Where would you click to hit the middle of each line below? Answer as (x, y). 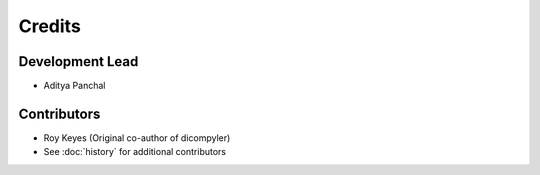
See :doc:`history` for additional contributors (135, 152)
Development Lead (78, 61)
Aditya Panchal (74, 86)
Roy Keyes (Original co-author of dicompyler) (137, 137)
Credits (50, 26)
